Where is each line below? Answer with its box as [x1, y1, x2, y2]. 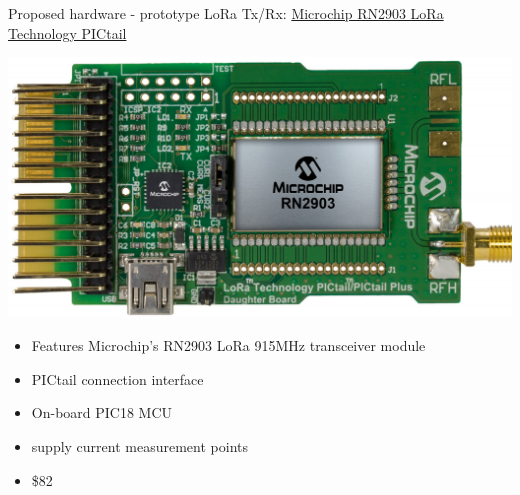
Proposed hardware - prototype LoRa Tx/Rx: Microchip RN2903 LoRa [8, 3, 444, 23]
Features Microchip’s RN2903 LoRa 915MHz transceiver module [31, 335, 426, 356]
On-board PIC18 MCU [31, 402, 173, 423]
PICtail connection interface [31, 368, 204, 389]
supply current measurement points [31, 435, 248, 456]
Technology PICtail [8, 22, 127, 43]
